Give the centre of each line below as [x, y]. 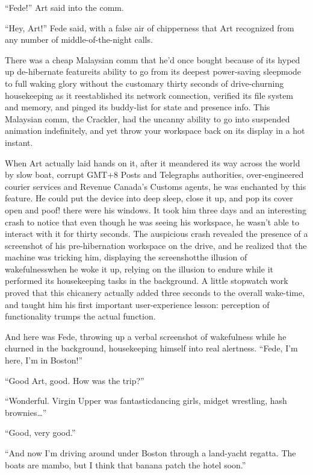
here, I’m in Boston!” [44, 360]
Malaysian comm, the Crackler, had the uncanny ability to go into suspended [147, 118]
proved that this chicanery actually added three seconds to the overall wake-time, [155, 293]
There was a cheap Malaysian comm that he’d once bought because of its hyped [153, 59]
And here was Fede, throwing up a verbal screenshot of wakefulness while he [146, 336]
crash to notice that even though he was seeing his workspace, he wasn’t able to [152, 222]
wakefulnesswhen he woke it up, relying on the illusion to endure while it [139, 269]
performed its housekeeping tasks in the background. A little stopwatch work [147, 281]
